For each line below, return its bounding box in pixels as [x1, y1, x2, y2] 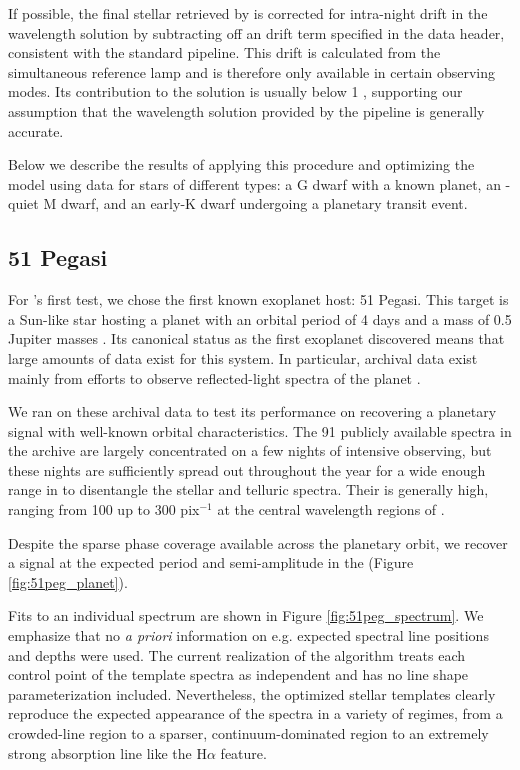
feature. [220, 742, 267, 763]
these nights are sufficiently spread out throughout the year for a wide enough [8, 459, 486, 480]
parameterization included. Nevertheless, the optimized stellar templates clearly [8, 683, 496, 704]
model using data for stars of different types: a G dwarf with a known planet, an [8, 173, 501, 194]
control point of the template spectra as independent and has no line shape [8, 664, 469, 685]
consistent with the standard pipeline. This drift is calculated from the [8, 42, 441, 63]
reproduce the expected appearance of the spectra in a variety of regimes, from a [8, 703, 503, 724]
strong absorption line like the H [8, 742, 207, 763]
